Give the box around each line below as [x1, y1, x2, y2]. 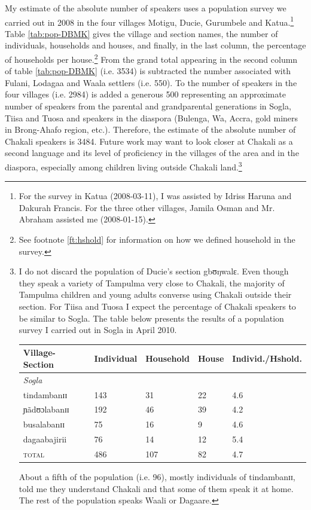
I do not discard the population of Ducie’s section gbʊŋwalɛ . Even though [19, 265, 289, 277]
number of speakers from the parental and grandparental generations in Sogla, [5, 100, 291, 112]
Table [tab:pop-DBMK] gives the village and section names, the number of [5, 27, 278, 39]
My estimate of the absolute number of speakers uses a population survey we [5, 2, 286, 14]
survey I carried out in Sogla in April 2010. [19, 323, 177, 336]
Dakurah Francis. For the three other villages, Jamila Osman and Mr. [19, 201, 275, 213]
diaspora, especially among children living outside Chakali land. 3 [5, 159, 242, 173]
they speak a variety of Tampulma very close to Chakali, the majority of [19, 276, 285, 289]
